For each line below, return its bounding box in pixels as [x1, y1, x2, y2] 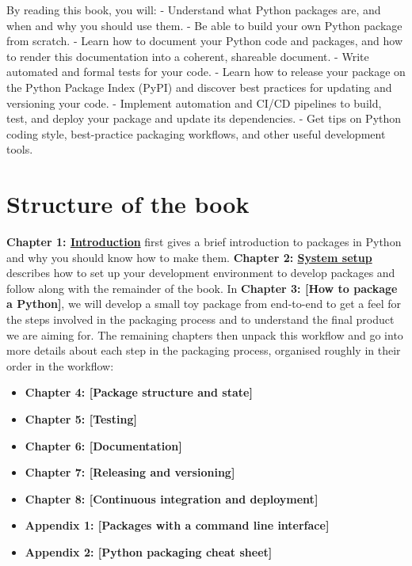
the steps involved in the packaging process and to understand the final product [6, 311, 395, 328]
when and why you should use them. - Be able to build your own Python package [6, 17, 402, 33]
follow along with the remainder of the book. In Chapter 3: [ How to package [6, 279, 398, 296]
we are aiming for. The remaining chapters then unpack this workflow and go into [6, 326, 403, 343]
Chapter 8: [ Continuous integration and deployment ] [25, 490, 319, 507]
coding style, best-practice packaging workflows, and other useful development [6, 125, 386, 142]
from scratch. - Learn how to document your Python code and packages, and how [6, 32, 403, 49]
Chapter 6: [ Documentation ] [25, 437, 182, 454]
